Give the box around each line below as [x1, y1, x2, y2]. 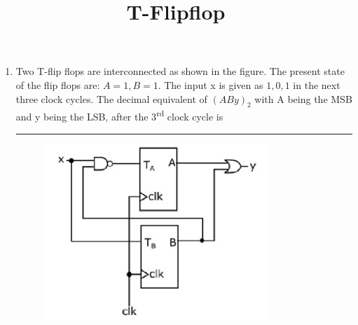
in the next [293, 77, 340, 92]
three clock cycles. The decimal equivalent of [15, 91, 207, 106]
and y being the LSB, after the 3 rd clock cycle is [15, 107, 223, 124]
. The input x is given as [158, 77, 263, 92]
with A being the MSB [254, 91, 352, 106]
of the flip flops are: [15, 77, 100, 92]
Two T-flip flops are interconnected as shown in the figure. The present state [15, 64, 345, 78]
